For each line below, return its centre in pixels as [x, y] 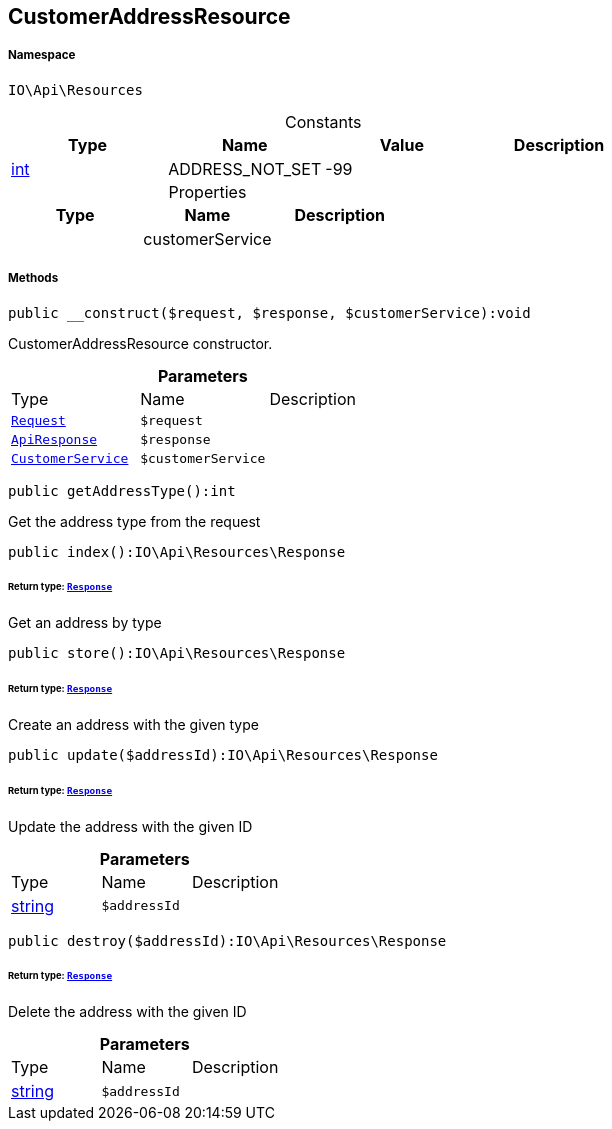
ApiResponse [54, 439]
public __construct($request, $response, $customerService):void [269, 312]
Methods [33, 278]
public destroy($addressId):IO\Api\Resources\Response [227, 940]
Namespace [42, 55]
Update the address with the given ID [130, 826]
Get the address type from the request [134, 521]
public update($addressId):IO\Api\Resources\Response [223, 754]
